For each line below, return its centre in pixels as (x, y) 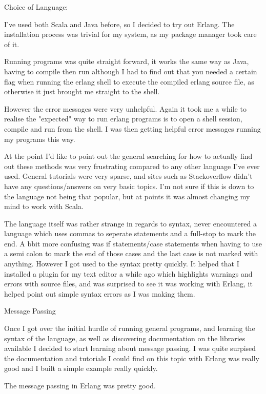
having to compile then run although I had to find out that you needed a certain (131, 71)
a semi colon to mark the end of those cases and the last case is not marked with (131, 253)
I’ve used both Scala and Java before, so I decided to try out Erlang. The (119, 24)
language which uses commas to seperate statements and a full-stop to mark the (130, 233)
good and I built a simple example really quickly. (81, 368)
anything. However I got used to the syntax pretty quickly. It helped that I (122, 264)
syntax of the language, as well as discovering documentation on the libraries (125, 338)
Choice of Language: (36, 7)
